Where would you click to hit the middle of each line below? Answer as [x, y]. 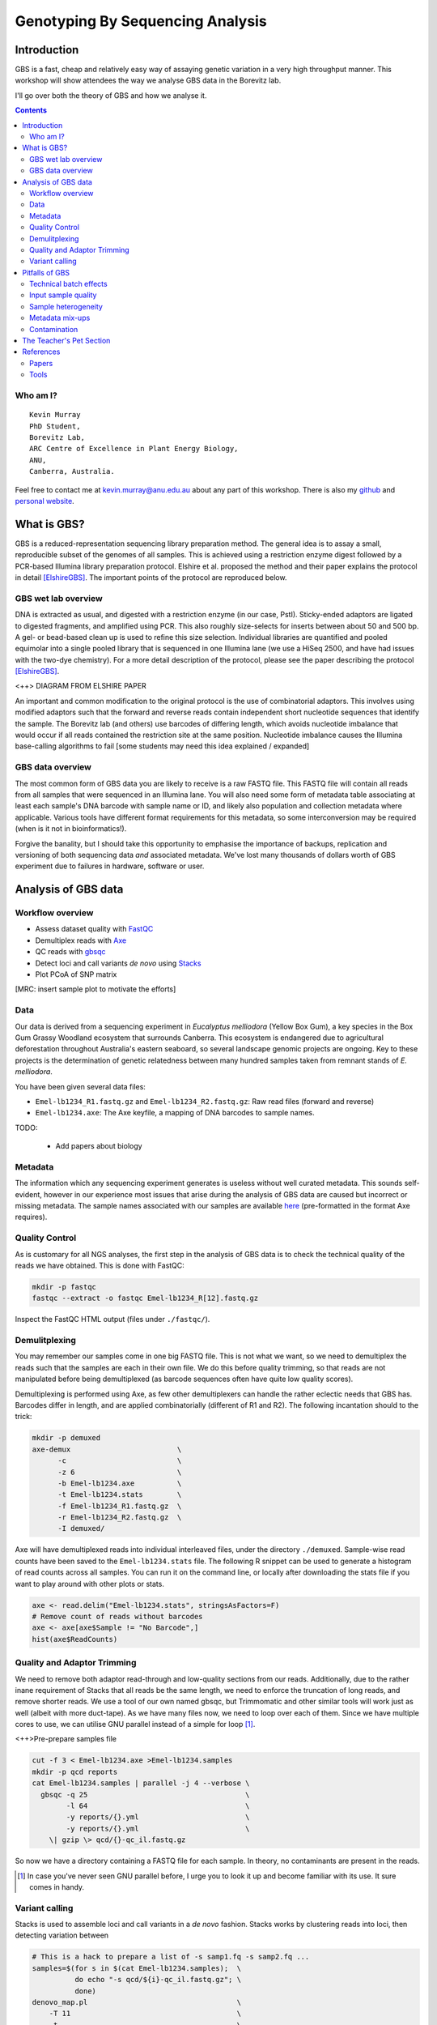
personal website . [45, 501]
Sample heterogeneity [66, 306]
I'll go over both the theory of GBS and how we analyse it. [111, 95]
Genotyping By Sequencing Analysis [141, 21]
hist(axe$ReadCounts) [75, 1639]
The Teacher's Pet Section [66, 341]
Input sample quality [63, 295]
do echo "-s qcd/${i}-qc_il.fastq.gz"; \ [158, 1980]
